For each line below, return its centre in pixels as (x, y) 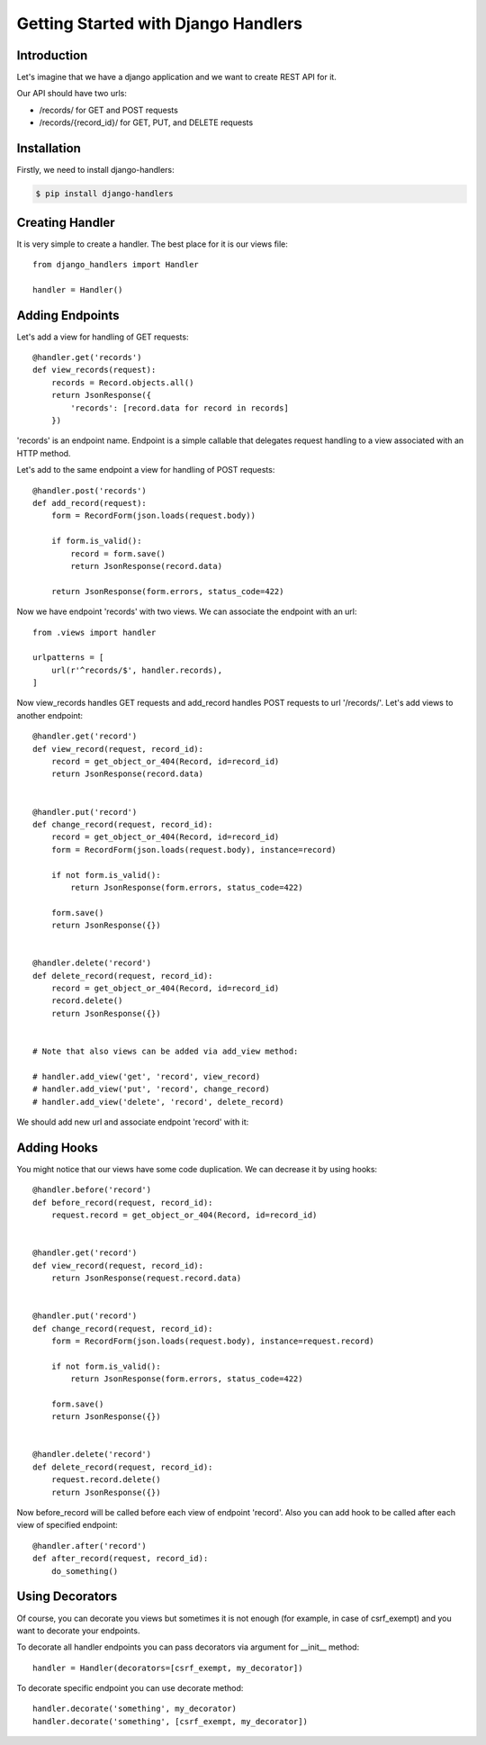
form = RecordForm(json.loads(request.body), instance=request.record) (212, 1341)
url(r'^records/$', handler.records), (137, 670)
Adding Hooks (58, 1148)
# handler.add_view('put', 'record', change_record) (151, 1089)
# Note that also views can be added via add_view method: (166, 1052)
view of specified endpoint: (67, 1525)
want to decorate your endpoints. (78, 1631)
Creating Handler (66, 222)
